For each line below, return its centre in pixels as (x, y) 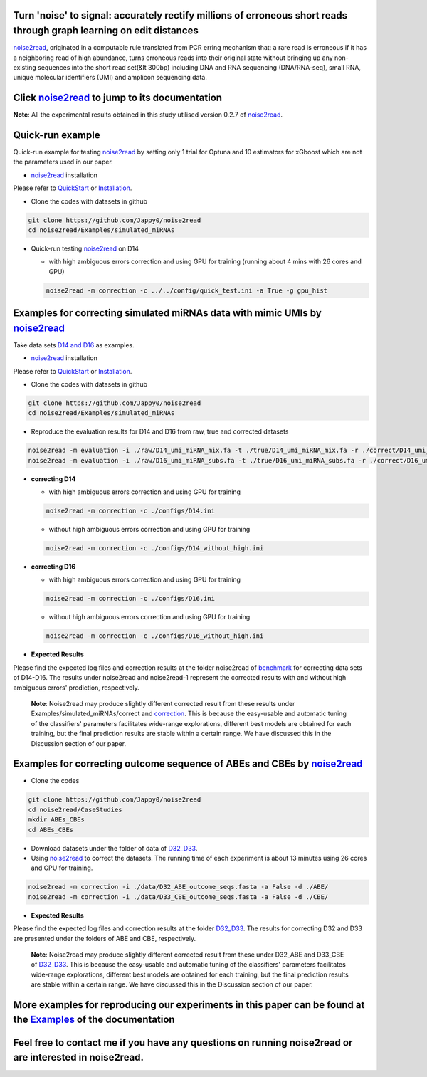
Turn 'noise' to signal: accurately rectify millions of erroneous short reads (180, 15)
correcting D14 (53, 479)
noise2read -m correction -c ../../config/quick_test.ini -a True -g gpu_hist (186, 290)
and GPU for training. (62, 868)
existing (25, 67)
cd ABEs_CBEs (51, 830)
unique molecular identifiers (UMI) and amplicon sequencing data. (110, 78)
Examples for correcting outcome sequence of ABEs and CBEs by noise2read (188, 764)
